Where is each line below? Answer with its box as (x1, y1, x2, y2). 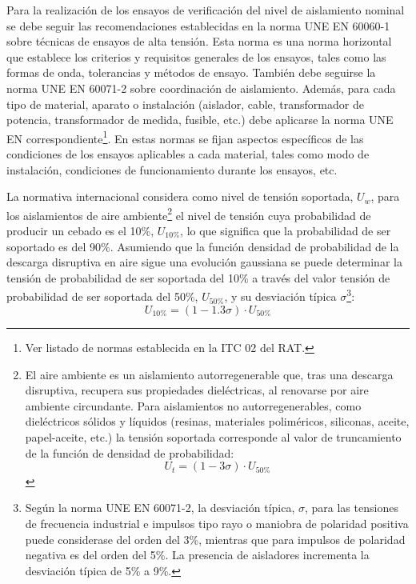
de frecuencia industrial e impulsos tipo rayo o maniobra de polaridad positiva (25, 514, 409, 531)
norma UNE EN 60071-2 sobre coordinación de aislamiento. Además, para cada (6, 79, 396, 96)
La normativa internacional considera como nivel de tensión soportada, (6, 188, 354, 205)
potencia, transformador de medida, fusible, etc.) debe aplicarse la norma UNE (6, 111, 394, 128)
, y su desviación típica (224, 288, 337, 305)
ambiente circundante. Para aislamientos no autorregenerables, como (25, 397, 362, 414)
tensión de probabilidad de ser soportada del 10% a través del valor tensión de (6, 269, 390, 286)
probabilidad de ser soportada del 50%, (6, 288, 198, 305)
